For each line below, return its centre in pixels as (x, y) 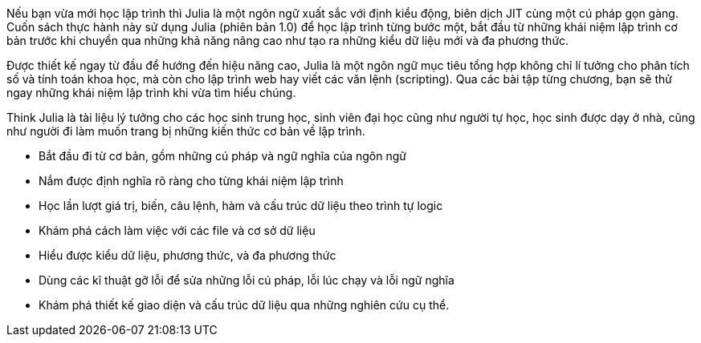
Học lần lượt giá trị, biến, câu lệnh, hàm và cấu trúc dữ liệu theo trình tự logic (241, 206)
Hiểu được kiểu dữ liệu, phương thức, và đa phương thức (187, 255)
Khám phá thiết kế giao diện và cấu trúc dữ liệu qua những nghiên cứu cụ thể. (244, 305)
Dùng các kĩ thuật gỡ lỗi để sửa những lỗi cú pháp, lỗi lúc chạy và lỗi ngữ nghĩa (247, 280)
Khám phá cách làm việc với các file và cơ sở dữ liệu (177, 230)
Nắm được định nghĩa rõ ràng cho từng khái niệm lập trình (191, 181)
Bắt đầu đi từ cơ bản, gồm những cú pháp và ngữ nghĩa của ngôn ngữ (222, 156)
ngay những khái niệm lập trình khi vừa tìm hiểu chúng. (151, 93)
